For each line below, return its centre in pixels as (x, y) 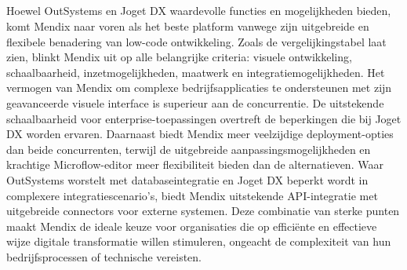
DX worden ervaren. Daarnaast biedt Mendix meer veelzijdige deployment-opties (200, 134)
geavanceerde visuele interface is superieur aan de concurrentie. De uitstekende (195, 102)
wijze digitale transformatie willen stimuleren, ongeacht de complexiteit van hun (199, 241)
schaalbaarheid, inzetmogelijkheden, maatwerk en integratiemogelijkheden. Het (196, 72)
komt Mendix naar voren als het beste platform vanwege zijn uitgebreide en (188, 26)
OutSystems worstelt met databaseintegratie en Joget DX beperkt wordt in (187, 179)
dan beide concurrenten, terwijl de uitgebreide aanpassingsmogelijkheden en (189, 149)
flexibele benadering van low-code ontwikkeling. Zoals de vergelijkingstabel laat (196, 41)
